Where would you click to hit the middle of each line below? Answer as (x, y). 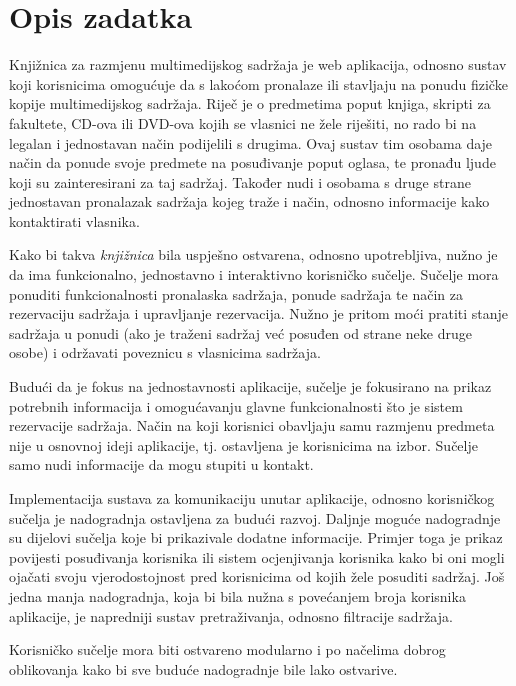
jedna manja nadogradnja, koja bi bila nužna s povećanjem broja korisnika (237, 595)
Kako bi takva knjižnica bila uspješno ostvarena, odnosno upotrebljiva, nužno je (253, 254)
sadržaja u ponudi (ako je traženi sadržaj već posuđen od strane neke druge (240, 332)
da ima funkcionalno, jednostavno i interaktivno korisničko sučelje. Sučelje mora (254, 274)
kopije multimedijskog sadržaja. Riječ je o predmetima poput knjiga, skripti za (250, 103)
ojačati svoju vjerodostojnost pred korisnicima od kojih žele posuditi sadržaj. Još (257, 576)
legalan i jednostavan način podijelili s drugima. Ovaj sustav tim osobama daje (251, 142)
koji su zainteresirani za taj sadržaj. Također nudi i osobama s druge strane (240, 181)
